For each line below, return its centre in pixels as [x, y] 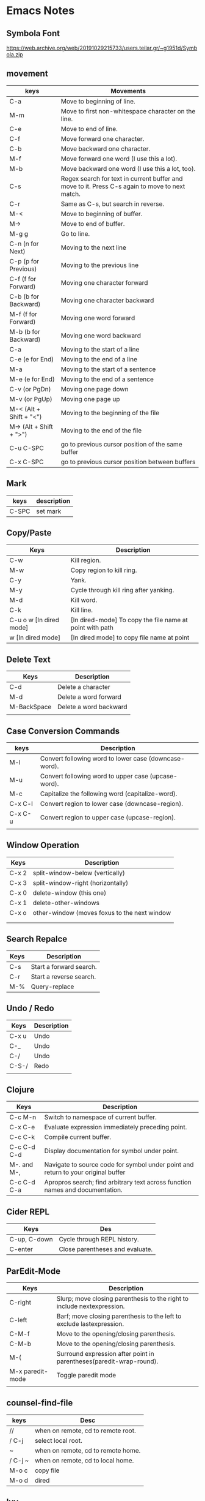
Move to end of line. [89, 129]
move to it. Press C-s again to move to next [123, 186]
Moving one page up [90, 399]
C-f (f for [23, 279]
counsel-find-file [40, 1403]
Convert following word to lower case [94, 759]
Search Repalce [37, 939]
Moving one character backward [107, 300]
